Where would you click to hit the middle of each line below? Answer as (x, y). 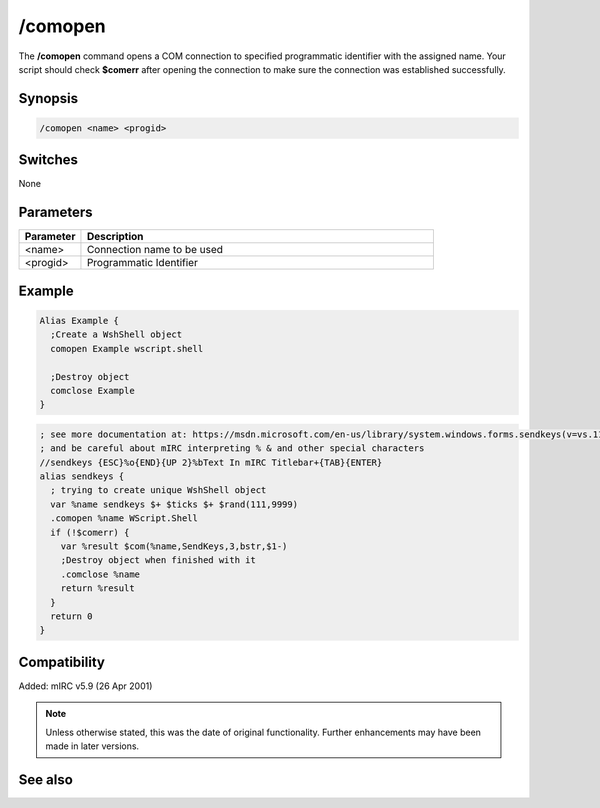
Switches (48, 160)
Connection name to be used (155, 250)
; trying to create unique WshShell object (158, 490)
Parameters (55, 212)
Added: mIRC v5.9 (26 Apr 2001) (85, 686)
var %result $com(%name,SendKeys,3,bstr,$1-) (174, 546)
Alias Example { (79, 320)
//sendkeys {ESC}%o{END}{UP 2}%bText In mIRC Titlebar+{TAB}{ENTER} (211, 462)
